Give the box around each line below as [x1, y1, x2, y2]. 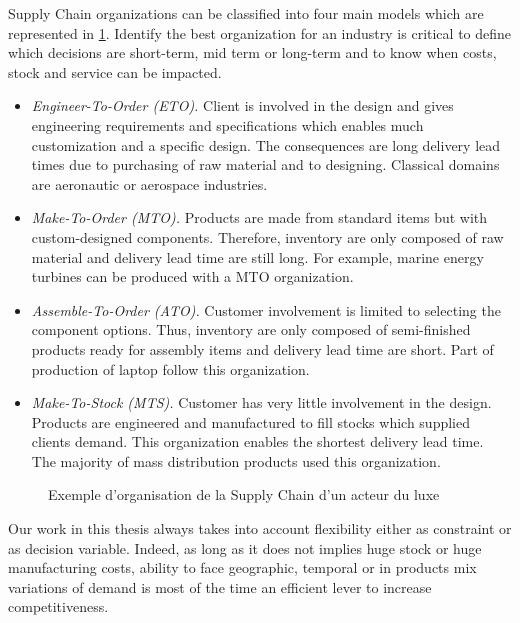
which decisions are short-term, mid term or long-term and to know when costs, [8, 42, 497, 63]
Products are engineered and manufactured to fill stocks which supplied [31, 411, 470, 432]
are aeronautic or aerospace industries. [31, 173, 268, 194]
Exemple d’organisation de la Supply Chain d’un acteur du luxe [48, 484, 440, 505]
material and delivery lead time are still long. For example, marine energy [31, 246, 484, 267]
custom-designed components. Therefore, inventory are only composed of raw [31, 226, 504, 247]
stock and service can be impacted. [8, 61, 222, 82]
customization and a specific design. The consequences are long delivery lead [31, 134, 501, 155]
